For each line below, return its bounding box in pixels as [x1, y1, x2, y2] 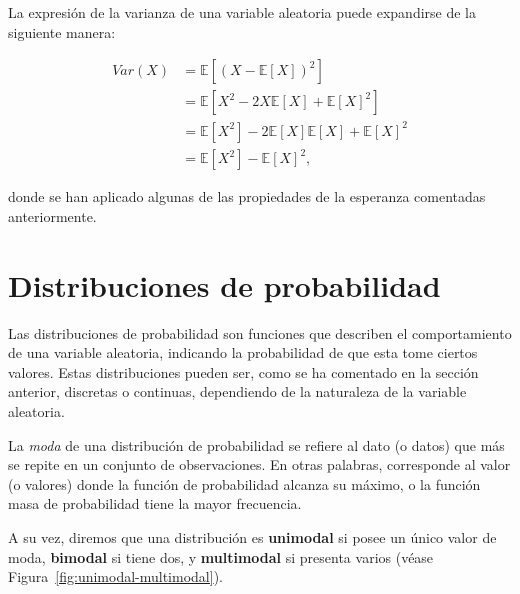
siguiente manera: [8, 21, 116, 42]
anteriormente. [8, 205, 97, 226]
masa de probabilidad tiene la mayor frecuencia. [8, 493, 302, 514]
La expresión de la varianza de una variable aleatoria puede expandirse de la [8, 2, 476, 22]
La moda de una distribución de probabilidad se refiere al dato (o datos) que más [8, 434, 505, 455]
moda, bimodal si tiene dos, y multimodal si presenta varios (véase [8, 546, 434, 567]
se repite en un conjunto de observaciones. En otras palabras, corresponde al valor [8, 454, 511, 475]
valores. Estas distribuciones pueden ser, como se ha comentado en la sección [8, 361, 479, 382]
